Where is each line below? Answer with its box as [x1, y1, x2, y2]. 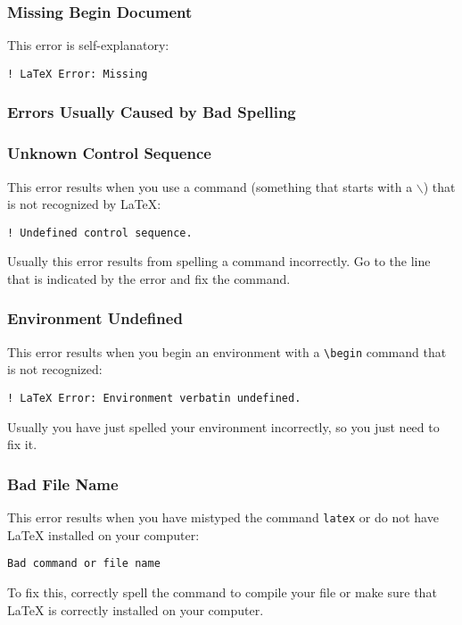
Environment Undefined [7, 307, 183, 329]
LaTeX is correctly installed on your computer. [7, 600, 264, 619]
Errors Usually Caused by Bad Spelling [7, 101, 296, 123]
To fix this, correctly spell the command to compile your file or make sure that [7, 583, 437, 601]
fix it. [7, 435, 37, 454]
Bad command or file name [7, 557, 161, 571]
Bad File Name [7, 472, 119, 495]
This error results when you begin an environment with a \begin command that [7, 342, 447, 361]
